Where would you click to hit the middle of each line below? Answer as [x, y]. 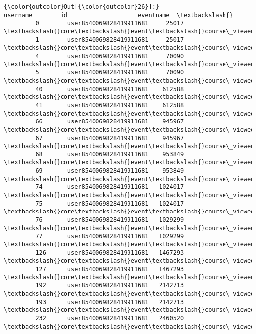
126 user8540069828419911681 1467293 [110, 253]
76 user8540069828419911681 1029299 [110, 220]
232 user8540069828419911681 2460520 [110, 318]
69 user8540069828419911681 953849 [110, 171]
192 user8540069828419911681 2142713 [110, 286]
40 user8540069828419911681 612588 [110, 89]
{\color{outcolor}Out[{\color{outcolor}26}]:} [81, 7]
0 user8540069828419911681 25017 [110, 23]
